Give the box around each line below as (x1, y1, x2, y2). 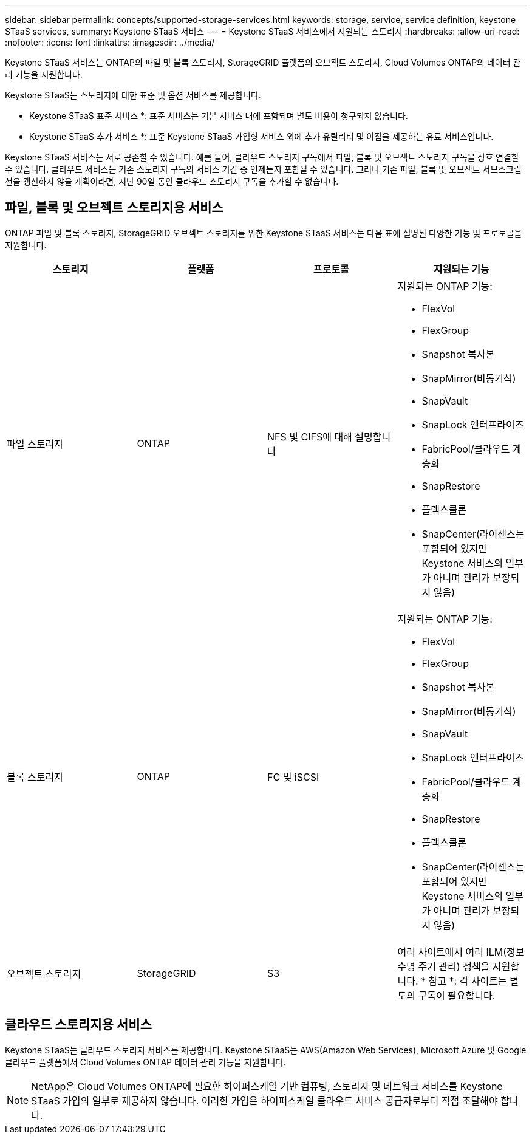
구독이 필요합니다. (418, 989, 496, 1002)
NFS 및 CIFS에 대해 (267, 430, 352, 443)
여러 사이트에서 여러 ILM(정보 (397, 945, 525, 958)
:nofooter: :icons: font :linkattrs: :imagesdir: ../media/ (5, 37, 215, 47)
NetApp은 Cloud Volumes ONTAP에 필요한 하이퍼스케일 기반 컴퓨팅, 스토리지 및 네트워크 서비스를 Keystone (31, 1079, 503, 1092)
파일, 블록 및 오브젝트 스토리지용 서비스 (5, 200, 223, 216)
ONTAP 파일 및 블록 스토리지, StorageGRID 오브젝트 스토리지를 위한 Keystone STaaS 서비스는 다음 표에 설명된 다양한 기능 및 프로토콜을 (5, 227, 522, 238)
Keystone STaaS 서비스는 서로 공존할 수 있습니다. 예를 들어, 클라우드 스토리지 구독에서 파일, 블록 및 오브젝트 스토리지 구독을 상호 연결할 (5, 152, 519, 162)
